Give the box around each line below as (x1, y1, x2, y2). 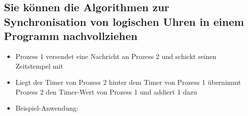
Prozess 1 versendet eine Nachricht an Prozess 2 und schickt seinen (15, 51, 217, 61)
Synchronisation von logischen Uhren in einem (4, 14, 244, 29)
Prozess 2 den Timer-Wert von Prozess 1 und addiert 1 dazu (15, 86, 198, 97)
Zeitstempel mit (15, 60, 63, 71)
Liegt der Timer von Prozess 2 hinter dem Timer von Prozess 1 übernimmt (15, 77, 241, 87)
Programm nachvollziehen (4, 28, 138, 43)
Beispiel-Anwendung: (15, 103, 78, 113)
